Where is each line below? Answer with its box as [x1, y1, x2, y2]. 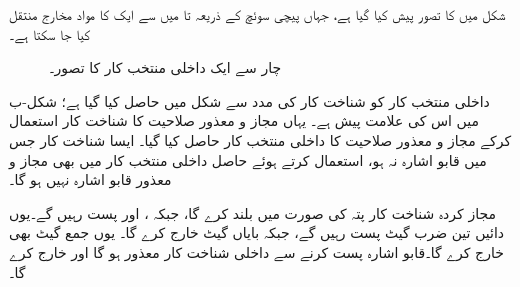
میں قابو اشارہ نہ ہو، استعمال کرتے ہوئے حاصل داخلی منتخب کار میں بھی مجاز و [9, 149, 487, 170]
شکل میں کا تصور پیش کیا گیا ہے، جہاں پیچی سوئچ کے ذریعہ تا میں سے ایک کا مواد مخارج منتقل [9, 4, 506, 24]
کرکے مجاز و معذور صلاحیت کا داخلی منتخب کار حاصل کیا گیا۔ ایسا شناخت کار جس [9, 129, 512, 150]
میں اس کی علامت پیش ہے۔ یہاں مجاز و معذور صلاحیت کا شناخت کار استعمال [9, 110, 479, 131]
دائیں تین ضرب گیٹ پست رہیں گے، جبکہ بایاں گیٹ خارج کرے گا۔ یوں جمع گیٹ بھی [9, 222, 505, 243]
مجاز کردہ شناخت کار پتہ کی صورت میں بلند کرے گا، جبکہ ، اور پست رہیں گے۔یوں [9, 202, 496, 223]
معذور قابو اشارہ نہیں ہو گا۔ [9, 169, 172, 190]
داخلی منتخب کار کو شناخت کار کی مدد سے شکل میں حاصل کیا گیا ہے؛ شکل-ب [9, 90, 490, 111]
